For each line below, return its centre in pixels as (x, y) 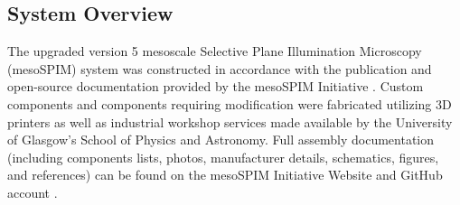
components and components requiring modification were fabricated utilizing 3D (230, 103)
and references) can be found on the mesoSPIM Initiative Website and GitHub (225, 175)
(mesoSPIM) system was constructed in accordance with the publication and (220, 68)
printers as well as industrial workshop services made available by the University (230, 121)
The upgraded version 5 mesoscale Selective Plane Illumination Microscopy (215, 51)
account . (33, 192)
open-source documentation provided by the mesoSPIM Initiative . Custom (216, 86)
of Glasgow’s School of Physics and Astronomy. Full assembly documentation (221, 140)
